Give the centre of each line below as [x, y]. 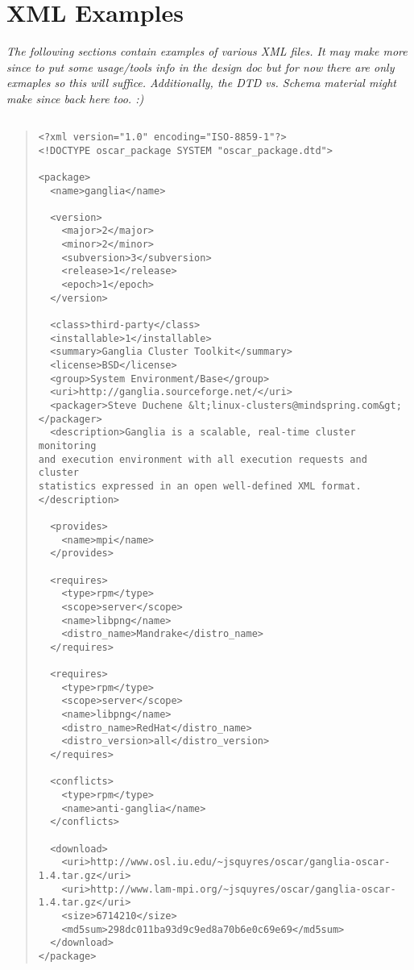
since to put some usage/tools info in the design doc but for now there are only [201, 67]
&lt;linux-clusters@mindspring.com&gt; [295, 406]
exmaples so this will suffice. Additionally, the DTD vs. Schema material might [201, 83]
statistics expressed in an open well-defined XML [177, 486]
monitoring [67, 445]
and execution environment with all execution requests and [203, 459]
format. [341, 486]
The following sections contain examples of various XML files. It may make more [207, 51]
